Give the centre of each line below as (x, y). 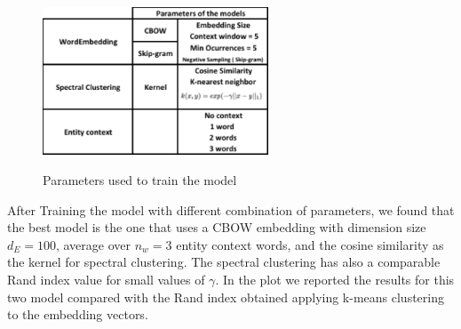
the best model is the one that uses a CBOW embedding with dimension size (217, 227)
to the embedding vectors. (78, 314)
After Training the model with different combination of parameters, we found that (231, 209)
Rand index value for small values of (106, 280)
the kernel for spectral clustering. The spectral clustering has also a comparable (224, 262)
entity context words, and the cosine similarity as (310, 244)
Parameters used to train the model (140, 180)
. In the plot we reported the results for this (335, 280)
